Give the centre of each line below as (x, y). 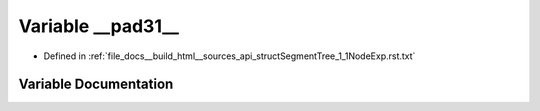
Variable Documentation (96, 84)
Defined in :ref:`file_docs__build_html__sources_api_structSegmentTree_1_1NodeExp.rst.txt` (229, 56)
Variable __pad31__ (99, 26)
